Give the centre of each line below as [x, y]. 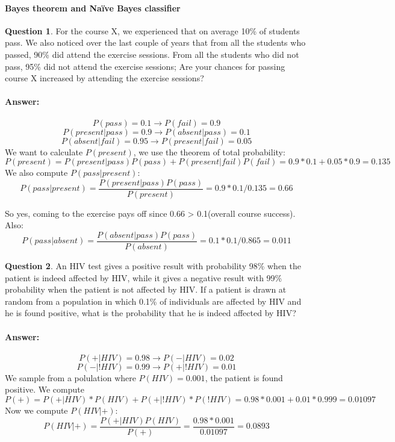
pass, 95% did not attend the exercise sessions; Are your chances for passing [145, 66]
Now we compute [36, 410]
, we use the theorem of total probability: [209, 151]
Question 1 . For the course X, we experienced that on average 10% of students [152, 30]
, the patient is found [244, 377]
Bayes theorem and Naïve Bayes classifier [93, 8]
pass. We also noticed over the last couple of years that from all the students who [155, 42]
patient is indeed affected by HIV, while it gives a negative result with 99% [144, 277]
